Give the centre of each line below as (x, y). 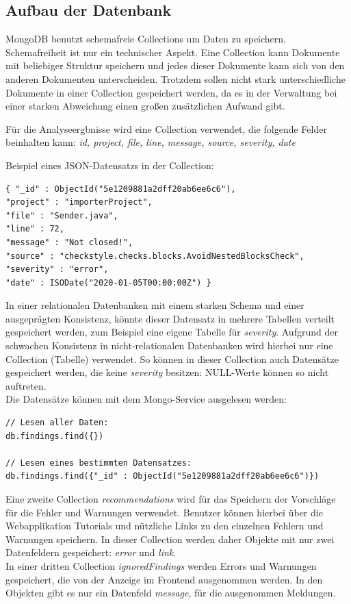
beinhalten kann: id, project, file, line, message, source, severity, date (151, 142)
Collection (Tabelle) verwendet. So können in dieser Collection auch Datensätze (172, 358)
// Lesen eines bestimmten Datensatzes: (99, 463)
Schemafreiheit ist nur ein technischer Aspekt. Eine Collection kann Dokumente (173, 52)
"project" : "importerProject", (79, 202)
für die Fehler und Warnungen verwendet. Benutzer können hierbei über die (164, 512)
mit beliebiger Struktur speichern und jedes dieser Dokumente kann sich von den (175, 65)
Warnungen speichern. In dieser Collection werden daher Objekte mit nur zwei (170, 539)
